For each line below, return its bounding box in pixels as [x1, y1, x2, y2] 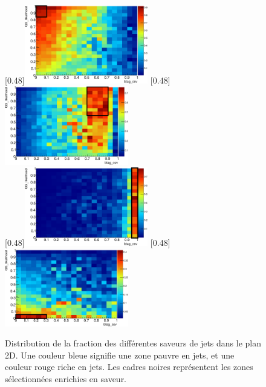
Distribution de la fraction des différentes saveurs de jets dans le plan [5, 337, 261, 349]
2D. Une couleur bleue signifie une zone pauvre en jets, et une [5, 348, 235, 361]
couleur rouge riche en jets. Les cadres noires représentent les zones [5, 360, 253, 373]
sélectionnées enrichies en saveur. [5, 372, 127, 385]
